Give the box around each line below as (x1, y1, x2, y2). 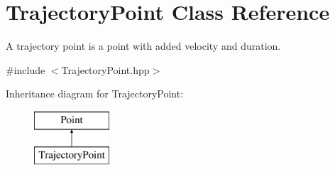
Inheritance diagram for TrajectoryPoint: (6, 86, 184, 101)
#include (6, 62, 45, 77)
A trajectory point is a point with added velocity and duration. (6, 38, 281, 53)
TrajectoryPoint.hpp (61, 62, 150, 77)
